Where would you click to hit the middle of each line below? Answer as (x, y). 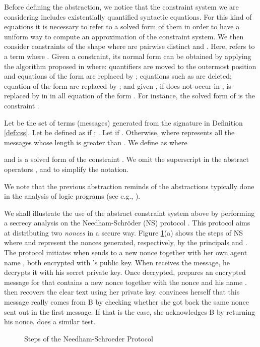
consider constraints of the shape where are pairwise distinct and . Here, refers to (129, 46)
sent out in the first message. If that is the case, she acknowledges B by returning (130, 311)
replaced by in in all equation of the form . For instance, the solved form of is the (129, 96)
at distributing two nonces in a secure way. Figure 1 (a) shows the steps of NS (124, 232)
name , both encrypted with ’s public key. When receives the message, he (117, 262)
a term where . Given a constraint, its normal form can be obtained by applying (128, 56)
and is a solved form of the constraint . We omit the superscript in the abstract (126, 159)
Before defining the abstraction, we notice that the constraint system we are (121, 7)
